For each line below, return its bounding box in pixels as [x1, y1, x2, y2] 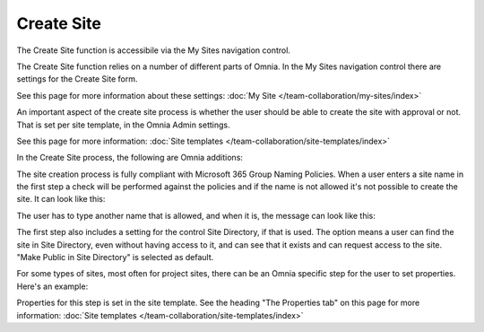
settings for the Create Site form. [16, 74, 138, 84]
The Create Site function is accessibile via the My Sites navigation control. [16, 45, 291, 56]
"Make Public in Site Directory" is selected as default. [16, 252, 214, 263]
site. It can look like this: [16, 194, 106, 205]
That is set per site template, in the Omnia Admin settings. [16, 119, 230, 130]
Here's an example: [16, 281, 89, 292]
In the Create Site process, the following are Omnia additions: [16, 153, 244, 163]
